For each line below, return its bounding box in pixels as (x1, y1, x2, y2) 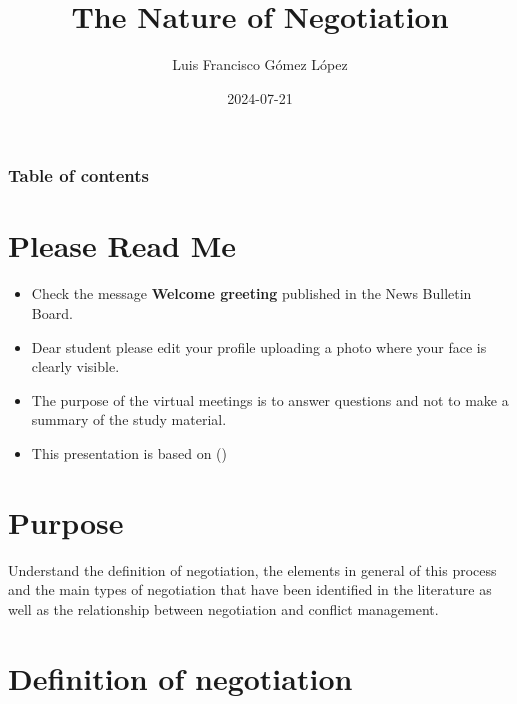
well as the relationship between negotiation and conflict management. (8, 598, 439, 619)
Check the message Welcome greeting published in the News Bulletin (31, 283, 472, 304)
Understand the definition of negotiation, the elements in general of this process (8, 559, 497, 580)
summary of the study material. (31, 409, 227, 430)
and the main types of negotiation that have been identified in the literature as (8, 579, 492, 600)
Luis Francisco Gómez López (172, 54, 348, 75)
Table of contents (8, 163, 149, 188)
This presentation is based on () (31, 442, 227, 463)
